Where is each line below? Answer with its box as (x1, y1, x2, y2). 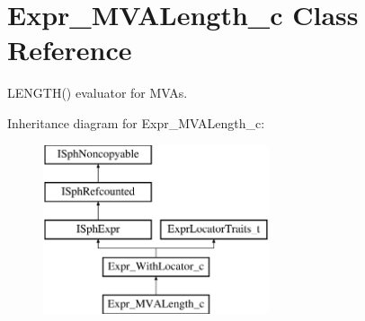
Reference (7, 31, 132, 68)
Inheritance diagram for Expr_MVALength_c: (7, 113, 265, 132)
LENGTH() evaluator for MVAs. (7, 83, 188, 102)
